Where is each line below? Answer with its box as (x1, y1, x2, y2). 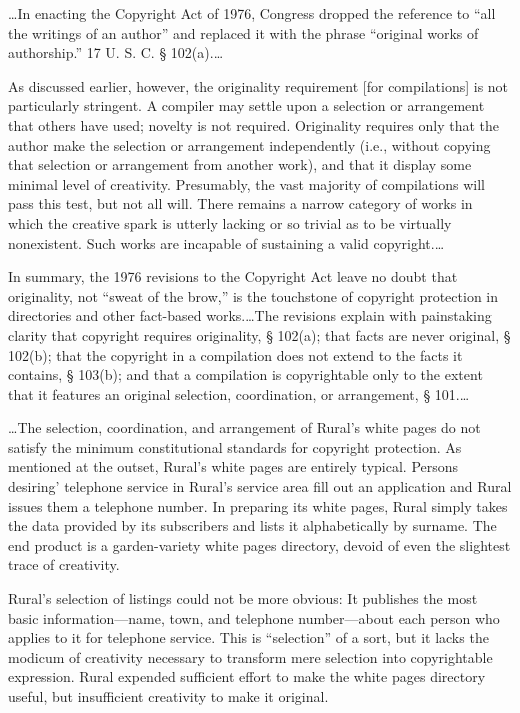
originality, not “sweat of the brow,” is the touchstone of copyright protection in (8, 285, 499, 306)
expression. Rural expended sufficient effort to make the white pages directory (8, 666, 486, 687)
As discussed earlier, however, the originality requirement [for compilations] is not (8, 75, 509, 96)
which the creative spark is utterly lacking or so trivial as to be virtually (8, 212, 452, 233)
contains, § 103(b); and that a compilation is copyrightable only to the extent (8, 364, 483, 385)
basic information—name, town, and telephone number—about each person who (8, 607, 500, 628)
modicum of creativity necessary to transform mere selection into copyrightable (8, 646, 493, 667)
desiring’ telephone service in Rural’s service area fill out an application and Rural (8, 476, 512, 497)
